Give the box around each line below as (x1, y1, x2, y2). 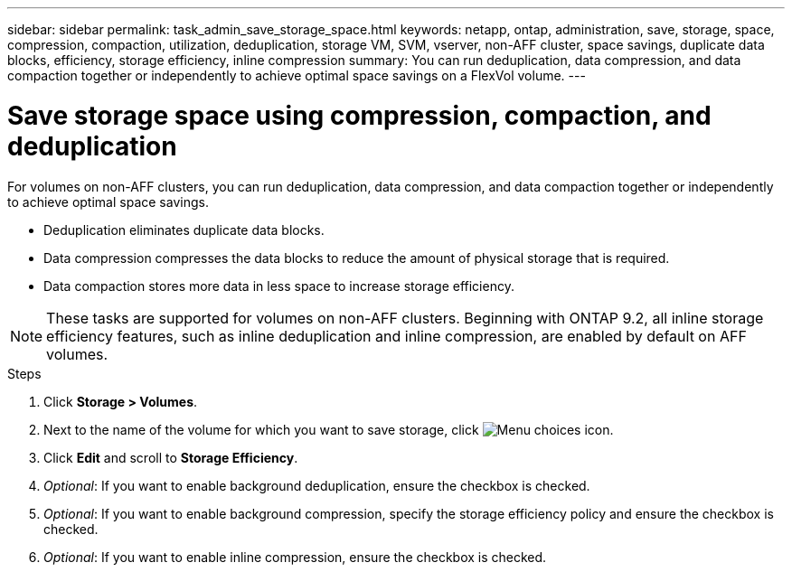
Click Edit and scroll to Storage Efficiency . (43, 449, 298, 465)
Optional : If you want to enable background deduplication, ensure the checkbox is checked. (43, 477, 590, 493)
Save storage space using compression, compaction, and (7, 99, 712, 131)
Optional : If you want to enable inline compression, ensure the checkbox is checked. (43, 549, 547, 565)
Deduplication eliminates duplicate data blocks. (43, 221, 325, 238)
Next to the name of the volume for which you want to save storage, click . (43, 421, 614, 437)
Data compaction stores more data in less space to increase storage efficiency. (43, 277, 514, 294)
